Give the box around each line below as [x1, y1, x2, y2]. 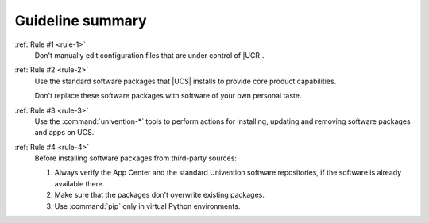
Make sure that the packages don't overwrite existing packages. [54, 190, 265, 200]
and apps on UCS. [34, 128, 95, 137]
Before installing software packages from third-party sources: [34, 153, 238, 163]
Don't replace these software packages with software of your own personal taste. [34, 91, 302, 101]
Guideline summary [14, 12, 147, 29]
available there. [54, 179, 105, 188]
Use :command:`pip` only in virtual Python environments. [54, 201, 241, 210]
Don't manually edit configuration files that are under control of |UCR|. [34, 50, 265, 60]
